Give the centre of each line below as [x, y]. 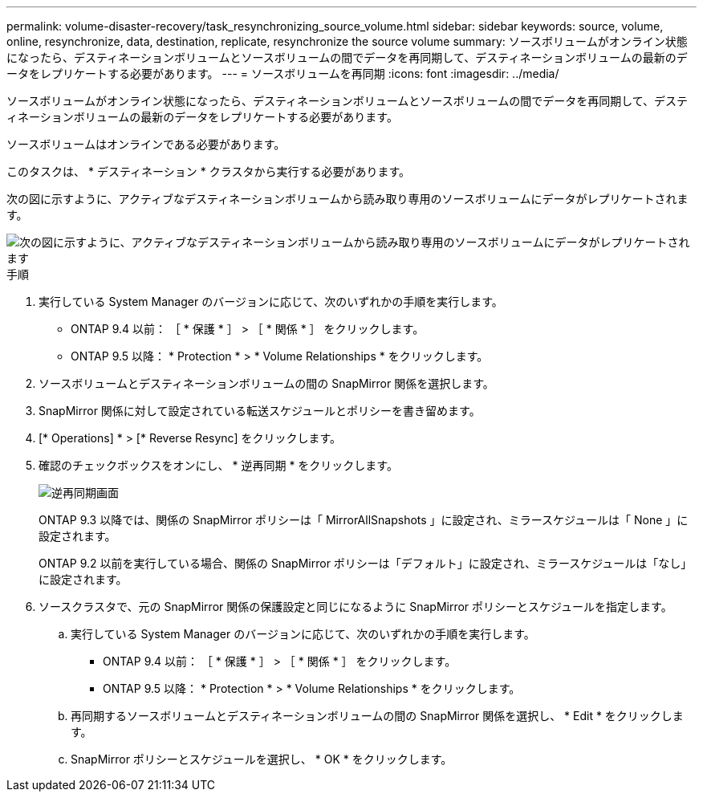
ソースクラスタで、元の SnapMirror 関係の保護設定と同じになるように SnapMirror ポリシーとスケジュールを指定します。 [356, 607]
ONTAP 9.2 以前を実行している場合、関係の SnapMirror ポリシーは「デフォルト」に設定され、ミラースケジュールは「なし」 [366, 563]
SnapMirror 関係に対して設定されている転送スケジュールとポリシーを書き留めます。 [260, 411]
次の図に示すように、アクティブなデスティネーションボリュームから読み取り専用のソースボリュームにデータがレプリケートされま [347, 199]
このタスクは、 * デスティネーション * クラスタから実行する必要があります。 [208, 171]
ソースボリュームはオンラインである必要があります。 [146, 144]
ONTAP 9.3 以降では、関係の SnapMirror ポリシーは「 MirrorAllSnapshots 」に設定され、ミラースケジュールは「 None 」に [364, 520]
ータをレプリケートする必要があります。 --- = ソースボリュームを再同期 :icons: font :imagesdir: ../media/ [283, 73]
